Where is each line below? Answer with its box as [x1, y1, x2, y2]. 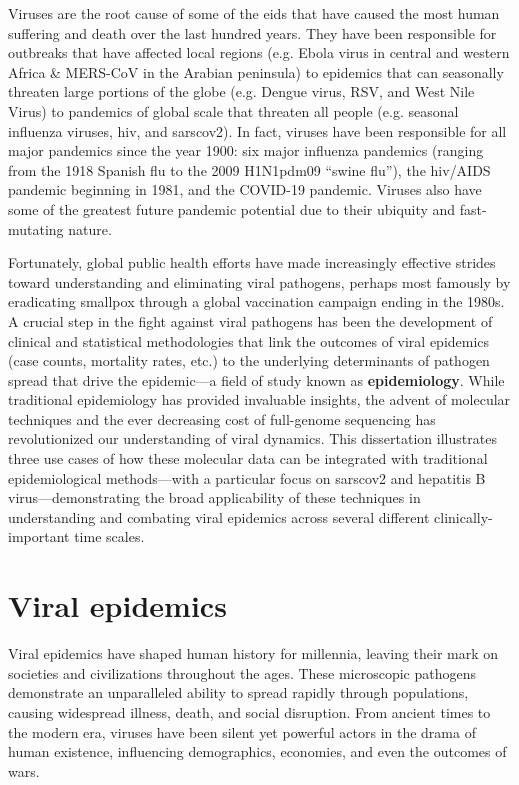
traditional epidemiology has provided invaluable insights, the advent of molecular [8, 389, 511, 410]
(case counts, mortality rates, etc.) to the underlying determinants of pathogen [8, 350, 490, 371]
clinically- [434, 506, 493, 527]
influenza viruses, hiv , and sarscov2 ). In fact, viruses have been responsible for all [8, 120, 507, 141]
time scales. [74, 526, 145, 547]
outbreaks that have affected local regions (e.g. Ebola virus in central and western [8, 42, 510, 63]
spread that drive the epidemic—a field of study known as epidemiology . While [8, 369, 505, 390]
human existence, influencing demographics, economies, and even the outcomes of [8, 741, 507, 762]
